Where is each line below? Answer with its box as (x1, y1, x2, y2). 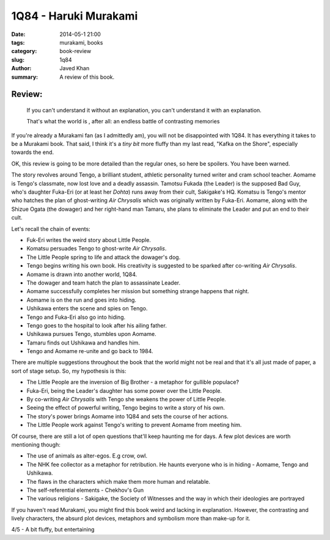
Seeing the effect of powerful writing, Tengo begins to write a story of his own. (26, 404, 226, 412)
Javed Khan (59, 65, 90, 72)
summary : (11, 73, 38, 81)
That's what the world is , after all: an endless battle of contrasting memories (26, 118, 220, 125)
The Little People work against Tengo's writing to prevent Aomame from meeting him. (26, 421, 242, 429)
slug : (11, 56, 24, 64)
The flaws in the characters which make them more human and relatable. (26, 478, 211, 485)
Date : (11, 31, 26, 38)
